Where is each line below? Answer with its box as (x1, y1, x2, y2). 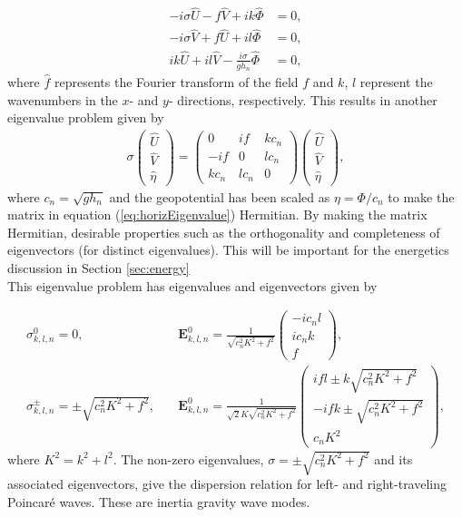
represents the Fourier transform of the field (54, 72, 299, 91)
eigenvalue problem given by (7, 108, 164, 127)
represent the (359, 72, 433, 91)
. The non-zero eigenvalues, (113, 449, 264, 468)
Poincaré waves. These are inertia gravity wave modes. (7, 492, 310, 511)
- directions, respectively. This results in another (168, 90, 437, 109)
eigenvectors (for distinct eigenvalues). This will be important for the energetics (7, 240, 449, 259)
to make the (388, 187, 455, 206)
